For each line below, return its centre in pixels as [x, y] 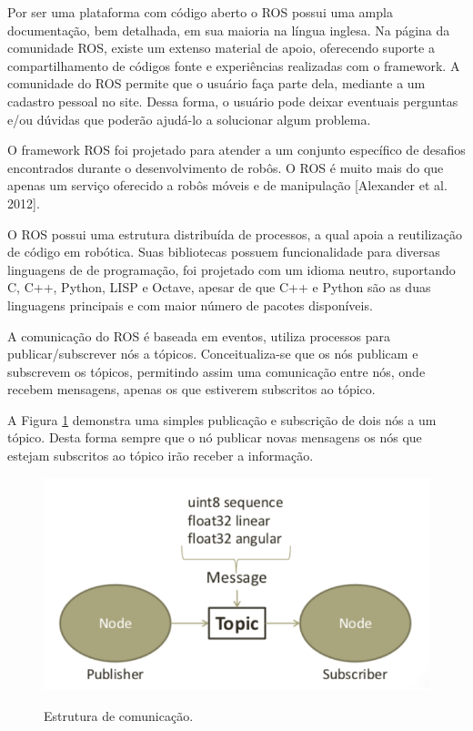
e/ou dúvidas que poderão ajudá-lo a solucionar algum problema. [189, 119]
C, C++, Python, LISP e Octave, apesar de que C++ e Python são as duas [219, 287]
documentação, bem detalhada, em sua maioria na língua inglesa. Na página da [229, 30]
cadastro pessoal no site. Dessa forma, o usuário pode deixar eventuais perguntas [233, 101]
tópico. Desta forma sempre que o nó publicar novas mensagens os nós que [215, 437]
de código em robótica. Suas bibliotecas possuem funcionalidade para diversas [224, 252]
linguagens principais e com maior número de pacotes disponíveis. [190, 305]
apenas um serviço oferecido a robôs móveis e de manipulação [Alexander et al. [227, 185]
